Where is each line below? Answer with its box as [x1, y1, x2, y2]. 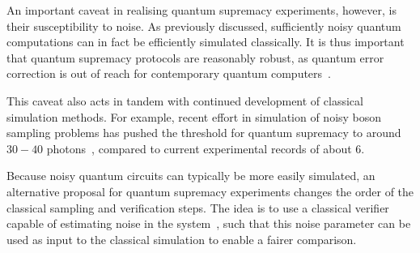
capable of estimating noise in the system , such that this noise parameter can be [6, 215, 411, 232]
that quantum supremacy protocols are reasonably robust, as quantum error [6, 49, 384, 66]
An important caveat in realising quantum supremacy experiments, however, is [6, 2, 397, 18]
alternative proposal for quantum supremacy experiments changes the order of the [6, 182, 414, 199]
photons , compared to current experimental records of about [46, 139, 352, 157]
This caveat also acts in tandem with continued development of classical [6, 92, 363, 109]
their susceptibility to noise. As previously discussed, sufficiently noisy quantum [6, 17, 401, 34]
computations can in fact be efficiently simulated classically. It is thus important [6, 33, 405, 50]
